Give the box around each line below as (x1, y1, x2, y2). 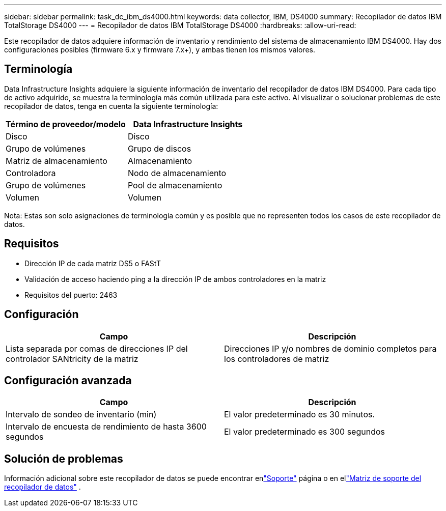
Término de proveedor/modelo (6, 119, 126, 129)
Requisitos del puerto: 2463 (24, 290, 118, 299)
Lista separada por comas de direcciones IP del (6, 343, 188, 354)
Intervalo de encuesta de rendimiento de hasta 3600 (6, 421, 207, 432)
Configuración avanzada (4, 374, 132, 387)
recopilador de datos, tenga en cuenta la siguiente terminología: (4, 101, 218, 110)
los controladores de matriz (224, 353, 329, 364)
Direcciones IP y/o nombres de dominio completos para (224, 343, 437, 354)
